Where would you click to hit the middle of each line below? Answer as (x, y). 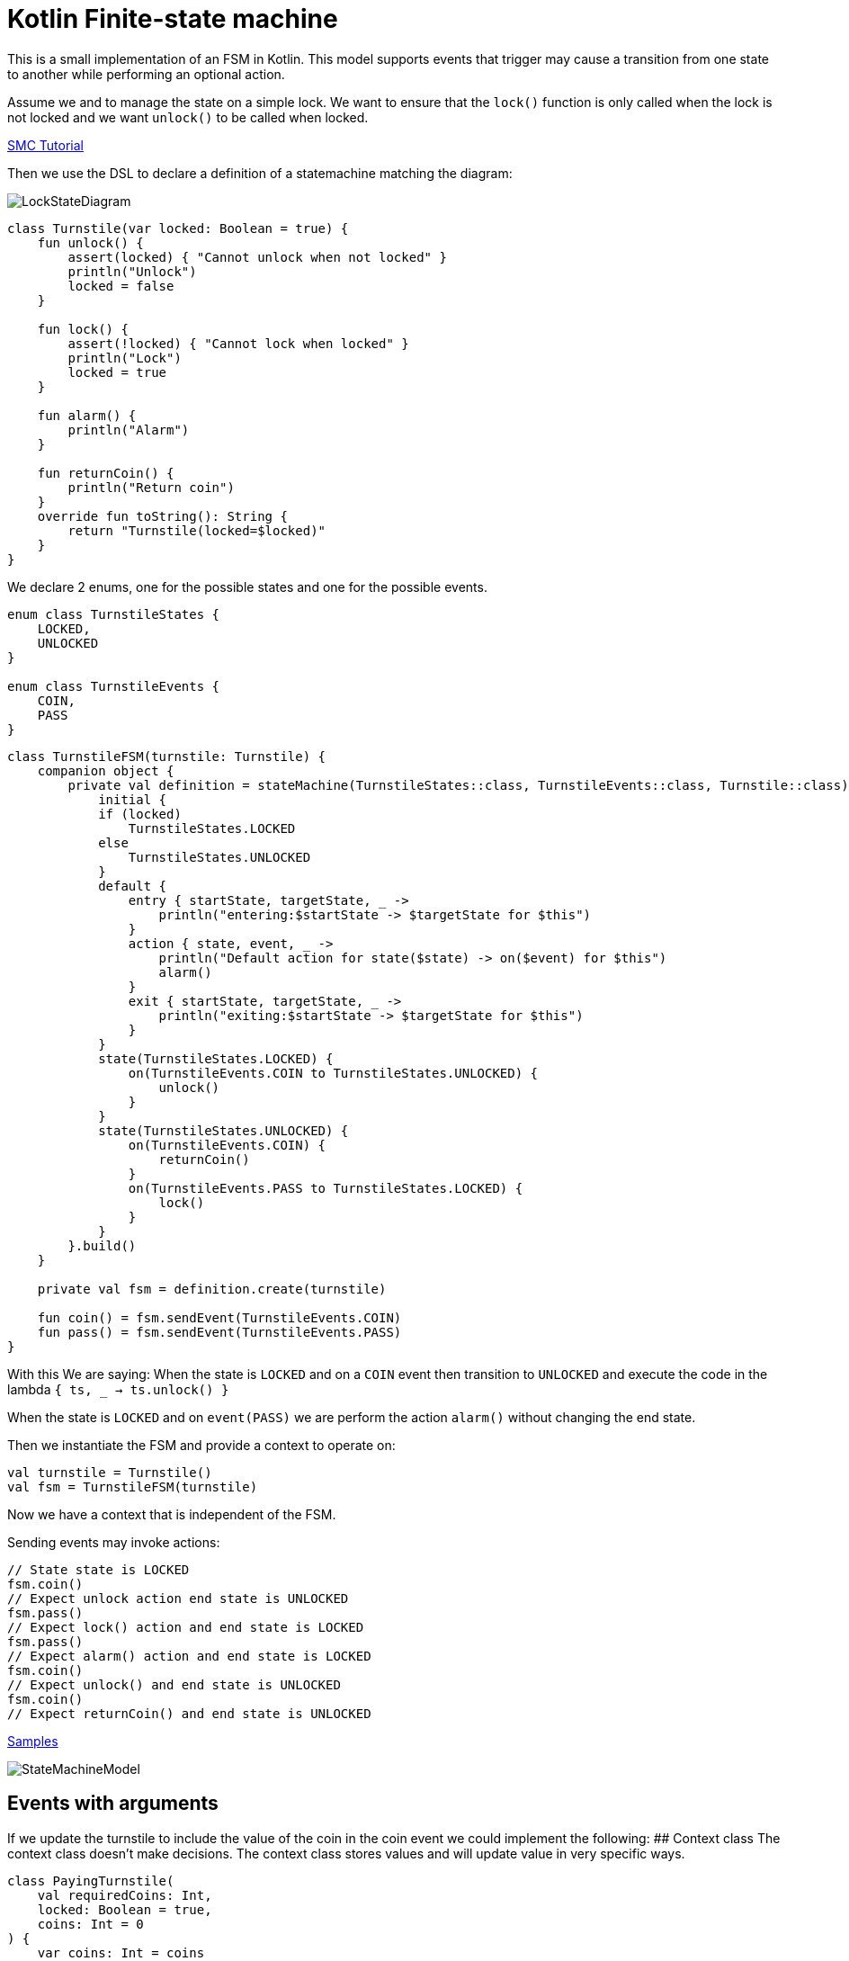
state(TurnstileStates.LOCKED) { (216, 1058)
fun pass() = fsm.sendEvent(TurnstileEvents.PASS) (219, 1332)
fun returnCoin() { (106, 473)
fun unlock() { (90, 242)
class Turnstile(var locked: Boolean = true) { (178, 228)
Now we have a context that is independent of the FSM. (172, 1514)
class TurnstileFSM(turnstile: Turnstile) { (167, 756)
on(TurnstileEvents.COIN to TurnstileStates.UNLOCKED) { (333, 1073)
